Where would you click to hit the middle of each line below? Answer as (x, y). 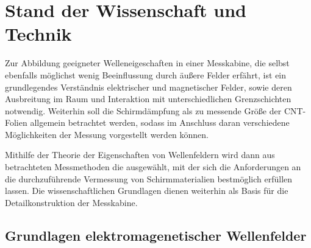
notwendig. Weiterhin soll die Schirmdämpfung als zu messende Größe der (143, 110)
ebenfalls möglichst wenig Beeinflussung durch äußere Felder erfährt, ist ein (146, 74)
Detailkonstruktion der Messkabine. (71, 202)
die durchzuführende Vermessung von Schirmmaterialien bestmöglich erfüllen (149, 178)
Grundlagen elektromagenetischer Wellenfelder (156, 235)
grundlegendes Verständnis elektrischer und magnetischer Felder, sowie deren (148, 87)
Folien (16, 122)
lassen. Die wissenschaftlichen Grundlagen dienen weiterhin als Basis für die (147, 191)
